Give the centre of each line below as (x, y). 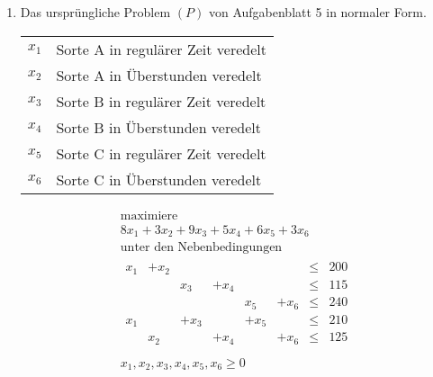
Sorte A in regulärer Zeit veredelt (162, 49)
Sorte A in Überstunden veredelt (159, 75)
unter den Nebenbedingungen (201, 248)
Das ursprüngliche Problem (95, 12)
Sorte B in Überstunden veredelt (159, 127)
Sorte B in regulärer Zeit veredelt (161, 101)
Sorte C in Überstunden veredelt (159, 179)
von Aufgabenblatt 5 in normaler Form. (317, 12)
